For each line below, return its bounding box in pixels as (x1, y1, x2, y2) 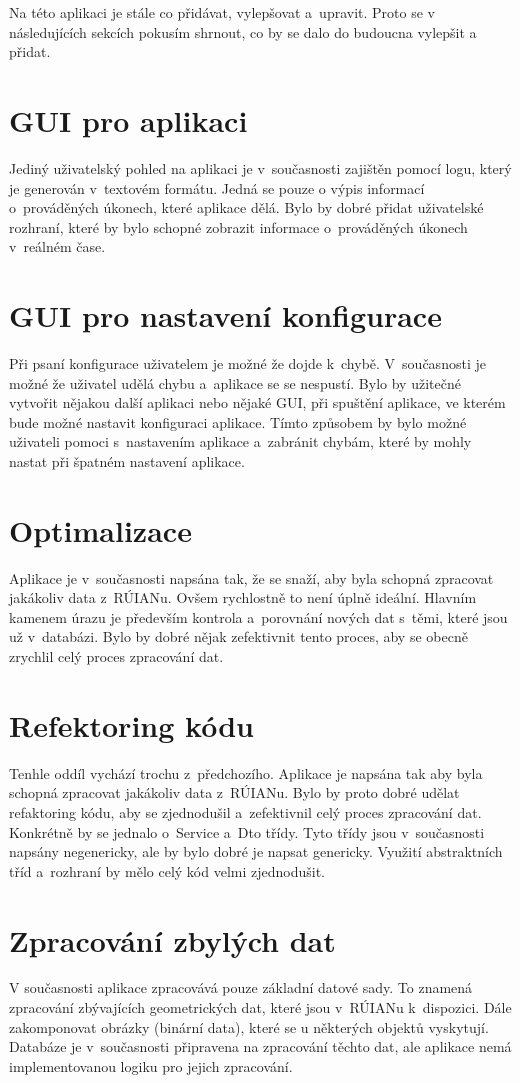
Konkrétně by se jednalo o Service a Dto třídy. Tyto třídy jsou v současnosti (9, 821, 485, 842)
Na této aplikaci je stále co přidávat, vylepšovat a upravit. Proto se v (9, 2, 435, 22)
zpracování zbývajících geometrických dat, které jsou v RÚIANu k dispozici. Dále (9, 997, 512, 1018)
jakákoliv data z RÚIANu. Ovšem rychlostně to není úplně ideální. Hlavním (9, 587, 477, 608)
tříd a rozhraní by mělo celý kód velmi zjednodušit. (9, 860, 325, 881)
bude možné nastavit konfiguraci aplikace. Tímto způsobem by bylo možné (9, 411, 467, 432)
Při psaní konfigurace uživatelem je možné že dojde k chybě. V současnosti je (9, 353, 486, 373)
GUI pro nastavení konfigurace (9, 295, 442, 336)
